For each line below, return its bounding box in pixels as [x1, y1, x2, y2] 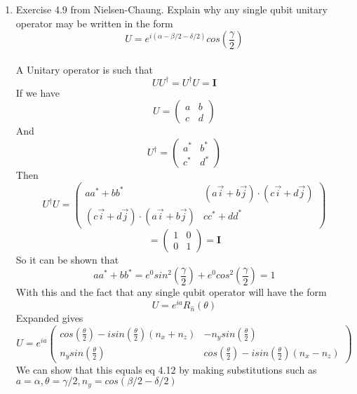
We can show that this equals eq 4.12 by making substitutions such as [15, 362, 317, 376]
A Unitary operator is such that [15, 62, 153, 76]
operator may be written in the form [15, 15, 173, 30]
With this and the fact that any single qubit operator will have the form [15, 285, 327, 299]
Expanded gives [15, 311, 83, 325]
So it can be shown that [15, 252, 119, 266]
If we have [15, 85, 60, 100]
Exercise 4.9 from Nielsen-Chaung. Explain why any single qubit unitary [15, 2, 328, 16]
